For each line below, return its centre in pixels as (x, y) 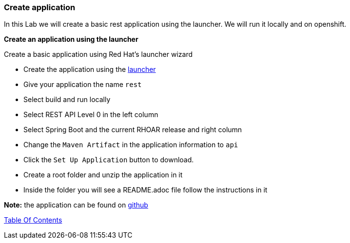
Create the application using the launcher (90, 69)
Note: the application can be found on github (76, 205)
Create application (40, 7)
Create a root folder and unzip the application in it (103, 175)
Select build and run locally (67, 100)
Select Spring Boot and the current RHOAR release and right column (133, 130)
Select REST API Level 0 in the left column (91, 115)
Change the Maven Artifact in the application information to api (131, 145)
